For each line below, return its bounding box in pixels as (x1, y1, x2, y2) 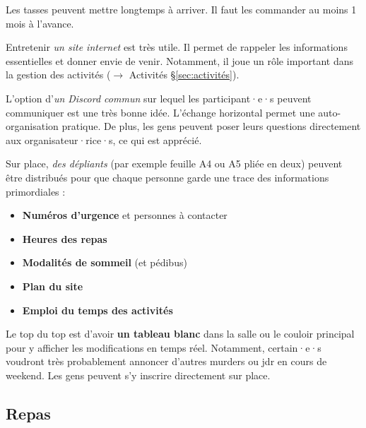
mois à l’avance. (6, 16, 74, 30)
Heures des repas (22, 231, 107, 246)
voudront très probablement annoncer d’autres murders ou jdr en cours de (6, 354, 327, 369)
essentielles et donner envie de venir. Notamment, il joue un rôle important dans (6, 53, 353, 68)
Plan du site (22, 278, 83, 293)
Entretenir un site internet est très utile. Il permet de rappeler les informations (6, 40, 348, 54)
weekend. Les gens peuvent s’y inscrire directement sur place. (6, 367, 271, 382)
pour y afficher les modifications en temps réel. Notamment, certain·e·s (6, 340, 321, 355)
